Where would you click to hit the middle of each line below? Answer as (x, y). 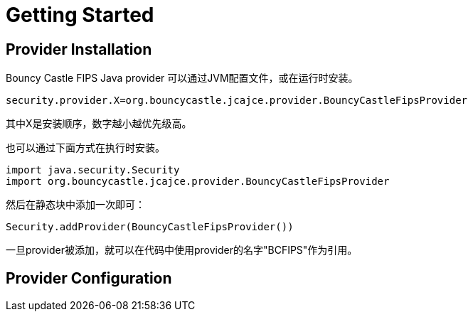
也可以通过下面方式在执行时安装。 (85, 148)
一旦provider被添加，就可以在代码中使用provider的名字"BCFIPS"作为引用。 (182, 250)
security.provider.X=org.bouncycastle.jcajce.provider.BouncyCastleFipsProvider (237, 101)
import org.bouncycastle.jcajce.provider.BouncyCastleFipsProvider (198, 182)
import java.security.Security (93, 170)
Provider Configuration (89, 278)
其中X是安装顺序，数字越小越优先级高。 (99, 124)
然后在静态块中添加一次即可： (75, 205)
